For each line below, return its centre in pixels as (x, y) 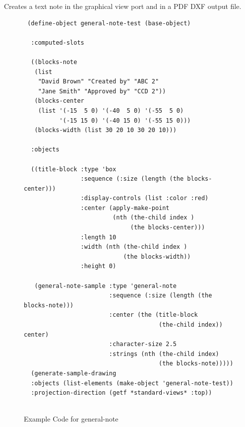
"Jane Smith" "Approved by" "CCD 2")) (102, 91)
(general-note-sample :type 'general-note (105, 286)
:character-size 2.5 (143, 344)
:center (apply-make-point (125, 208)
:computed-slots (58, 42)
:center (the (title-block (153, 315)
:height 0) (98, 266)
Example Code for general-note (71, 419)
